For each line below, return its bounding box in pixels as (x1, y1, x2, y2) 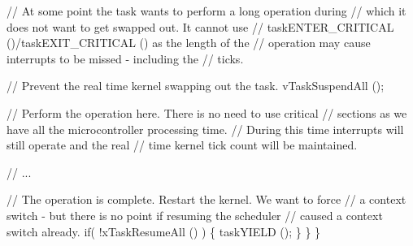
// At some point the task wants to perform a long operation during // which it (7, 2, 406, 19)
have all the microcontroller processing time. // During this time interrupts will (7, 120, 404, 137)
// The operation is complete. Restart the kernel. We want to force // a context (7, 191, 406, 208)
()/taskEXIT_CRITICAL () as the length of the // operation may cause (7, 34, 371, 51)
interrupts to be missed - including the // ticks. (7, 50, 244, 67)
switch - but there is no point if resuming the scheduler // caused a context (7, 206, 383, 223)
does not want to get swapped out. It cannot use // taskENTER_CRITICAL (7, 18, 394, 35)
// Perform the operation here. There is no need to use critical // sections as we (7, 104, 407, 121)
